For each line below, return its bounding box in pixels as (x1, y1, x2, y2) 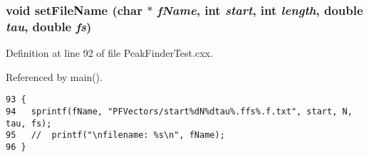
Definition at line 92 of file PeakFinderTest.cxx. (6, 45, 213, 60)
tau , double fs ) (6, 17, 92, 35)
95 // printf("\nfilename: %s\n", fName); (6, 130, 225, 141)
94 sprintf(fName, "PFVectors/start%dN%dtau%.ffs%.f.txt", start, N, (6, 106, 353, 117)
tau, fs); (6, 118, 52, 129)
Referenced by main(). (6, 69, 103, 84)
